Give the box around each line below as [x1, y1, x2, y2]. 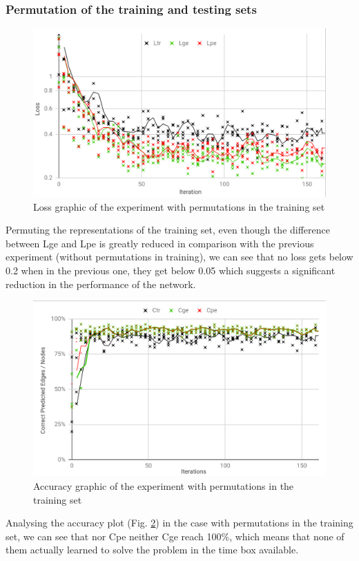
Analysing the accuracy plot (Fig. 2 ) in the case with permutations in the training [6, 515, 353, 530]
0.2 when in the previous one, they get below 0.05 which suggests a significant [6, 263, 336, 278]
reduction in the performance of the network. [6, 276, 196, 291]
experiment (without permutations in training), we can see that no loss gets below [6, 249, 353, 264]
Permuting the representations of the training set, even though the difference [6, 222, 331, 237]
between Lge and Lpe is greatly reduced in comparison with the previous [6, 236, 314, 250]
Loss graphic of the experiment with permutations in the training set [33, 199, 325, 213]
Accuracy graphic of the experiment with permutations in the [33, 479, 294, 493]
